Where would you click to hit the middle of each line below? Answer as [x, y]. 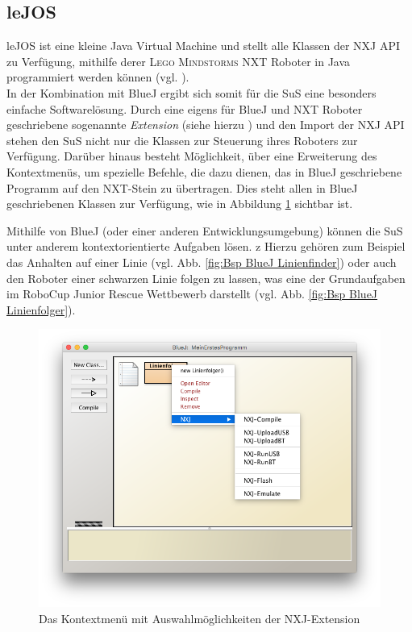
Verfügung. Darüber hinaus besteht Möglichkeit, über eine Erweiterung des [192, 156]
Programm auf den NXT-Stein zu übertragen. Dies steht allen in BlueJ [182, 187]
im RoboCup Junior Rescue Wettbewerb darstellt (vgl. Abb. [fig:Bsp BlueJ [192, 294]
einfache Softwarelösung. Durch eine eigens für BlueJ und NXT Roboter [185, 108]
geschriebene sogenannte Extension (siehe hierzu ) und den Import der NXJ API [206, 125]
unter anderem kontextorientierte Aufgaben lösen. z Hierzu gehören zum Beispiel [206, 246]
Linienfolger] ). [41, 309]
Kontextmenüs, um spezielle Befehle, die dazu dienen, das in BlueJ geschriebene [204, 171]
